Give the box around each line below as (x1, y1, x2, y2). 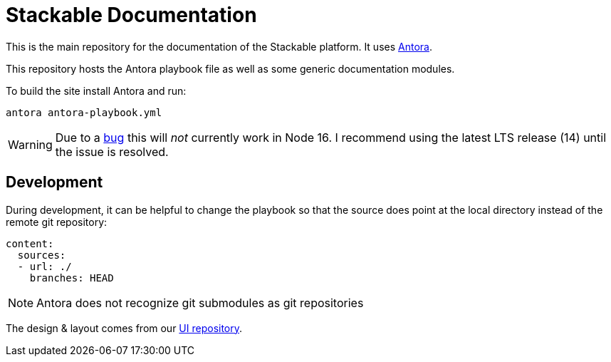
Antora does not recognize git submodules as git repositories (36, 295, 364, 310)
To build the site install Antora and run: (6, 84, 187, 97)
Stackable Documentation (6, 3, 257, 27)
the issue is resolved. (55, 144, 169, 159)
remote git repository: (6, 215, 108, 228)
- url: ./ (17, 260, 72, 272)
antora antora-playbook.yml (6, 106, 162, 118)
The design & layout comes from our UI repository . (6, 321, 243, 334)
